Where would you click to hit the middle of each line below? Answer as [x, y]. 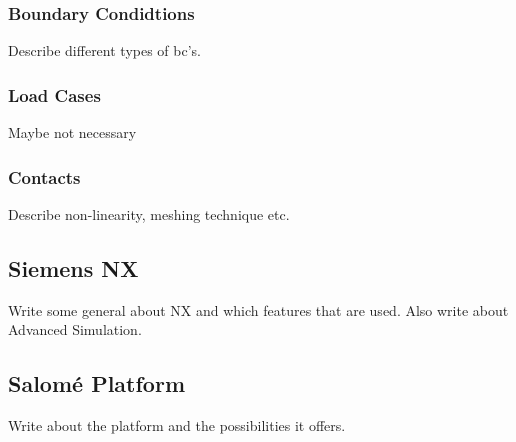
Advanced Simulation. [75, 329]
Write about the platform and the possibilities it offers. [177, 425]
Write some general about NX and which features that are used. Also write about [258, 309]
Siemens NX [73, 267]
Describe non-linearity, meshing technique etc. [149, 213]
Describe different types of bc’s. [104, 50]
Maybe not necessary [72, 132]
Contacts [44, 176]
